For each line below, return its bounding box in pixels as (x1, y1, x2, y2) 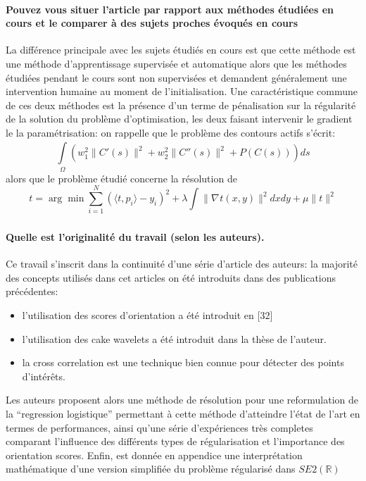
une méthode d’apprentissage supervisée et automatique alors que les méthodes (6, 56, 347, 70)
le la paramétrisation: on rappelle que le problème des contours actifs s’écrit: (6, 125, 336, 139)
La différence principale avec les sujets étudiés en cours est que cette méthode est (6, 42, 356, 57)
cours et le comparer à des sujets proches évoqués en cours (6, 15, 298, 30)
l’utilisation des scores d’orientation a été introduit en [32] (22, 308, 273, 323)
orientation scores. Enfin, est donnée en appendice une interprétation (6, 447, 303, 462)
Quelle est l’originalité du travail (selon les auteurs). (6, 230, 265, 244)
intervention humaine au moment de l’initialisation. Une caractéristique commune (6, 84, 358, 99)
